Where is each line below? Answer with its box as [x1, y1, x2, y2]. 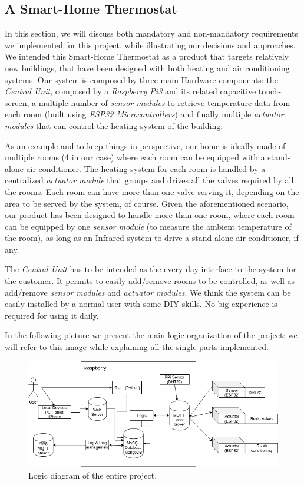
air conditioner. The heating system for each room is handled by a [26, 162, 266, 174]
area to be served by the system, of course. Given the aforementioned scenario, [5, 197, 289, 209]
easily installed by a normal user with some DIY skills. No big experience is [5, 298, 277, 310]
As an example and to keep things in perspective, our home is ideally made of [5, 139, 286, 151]
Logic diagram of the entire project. [28, 468, 157, 481]
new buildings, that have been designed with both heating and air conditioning [5, 61, 290, 74]
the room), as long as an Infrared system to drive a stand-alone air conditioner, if [5, 232, 299, 244]
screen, [5, 96, 29, 108]
